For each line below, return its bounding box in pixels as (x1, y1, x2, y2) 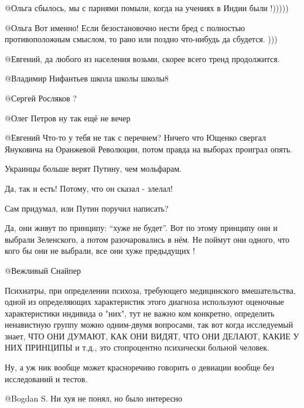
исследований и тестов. (5, 372, 88, 385)
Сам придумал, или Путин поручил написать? (5, 202, 169, 214)
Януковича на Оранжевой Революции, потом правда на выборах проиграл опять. (5, 142, 293, 155)
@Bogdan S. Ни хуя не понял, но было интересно (5, 392, 183, 404)
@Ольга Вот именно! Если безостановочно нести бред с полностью (5, 21, 245, 33)
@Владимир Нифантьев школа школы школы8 (5, 72, 169, 84)
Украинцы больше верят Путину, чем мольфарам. (5, 162, 182, 175)
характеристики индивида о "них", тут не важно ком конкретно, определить (5, 307, 275, 319)
